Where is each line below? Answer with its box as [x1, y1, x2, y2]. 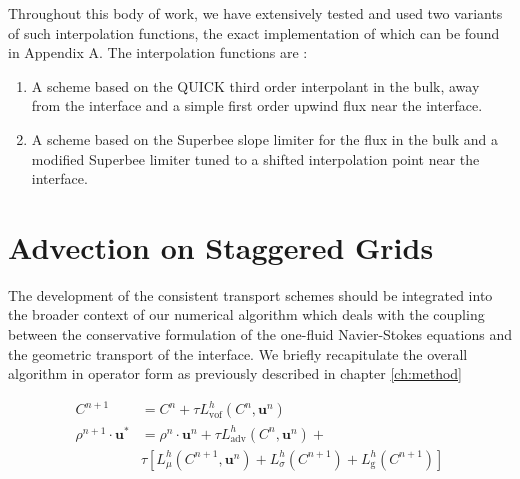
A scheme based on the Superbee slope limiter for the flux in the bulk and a [31, 128, 499, 149]
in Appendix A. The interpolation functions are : [8, 42, 308, 63]
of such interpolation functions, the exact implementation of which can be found [8, 22, 500, 43]
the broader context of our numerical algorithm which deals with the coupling [8, 304, 485, 325]
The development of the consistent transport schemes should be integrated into [8, 284, 493, 305]
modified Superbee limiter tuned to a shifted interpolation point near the [31, 148, 480, 169]
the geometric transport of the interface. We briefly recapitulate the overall [8, 343, 468, 364]
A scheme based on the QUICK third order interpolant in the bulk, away [31, 75, 480, 96]
